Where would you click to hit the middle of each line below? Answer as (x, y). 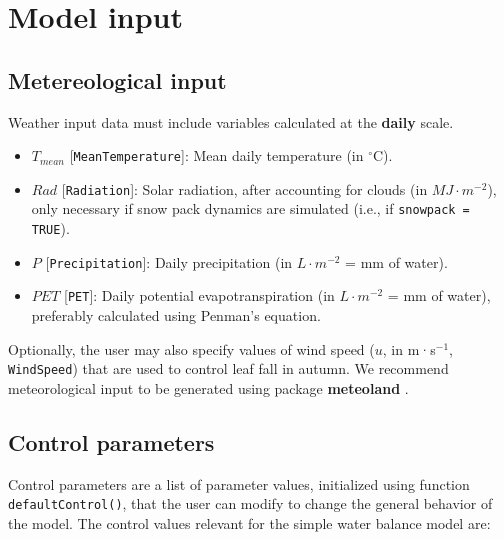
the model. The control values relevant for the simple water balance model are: (249, 523)
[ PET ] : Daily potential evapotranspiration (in (199, 295)
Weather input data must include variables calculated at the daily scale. (231, 121)
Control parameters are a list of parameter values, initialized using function (239, 483)
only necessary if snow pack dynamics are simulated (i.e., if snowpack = (250, 208)
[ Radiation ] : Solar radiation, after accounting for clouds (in (244, 188)
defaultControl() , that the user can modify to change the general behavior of (250, 503)
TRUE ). (50, 228)
